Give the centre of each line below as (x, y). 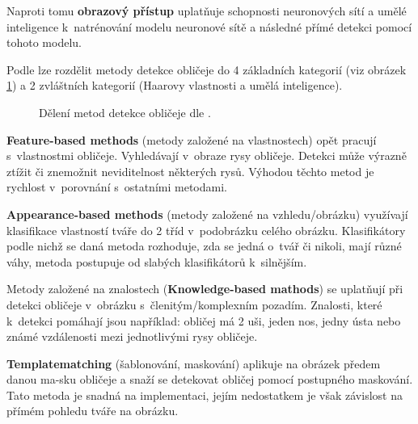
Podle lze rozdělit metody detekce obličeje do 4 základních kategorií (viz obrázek (207, 69)
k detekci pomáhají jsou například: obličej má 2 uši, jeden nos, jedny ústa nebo (204, 320)
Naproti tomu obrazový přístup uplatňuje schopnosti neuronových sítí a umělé (207, 10)
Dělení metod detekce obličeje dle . (125, 112)
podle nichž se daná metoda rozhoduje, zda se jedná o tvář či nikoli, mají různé (204, 246)
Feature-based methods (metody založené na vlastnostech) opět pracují (192, 139)
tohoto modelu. (44, 42)
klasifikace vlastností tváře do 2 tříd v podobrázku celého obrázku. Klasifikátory (206, 230)
